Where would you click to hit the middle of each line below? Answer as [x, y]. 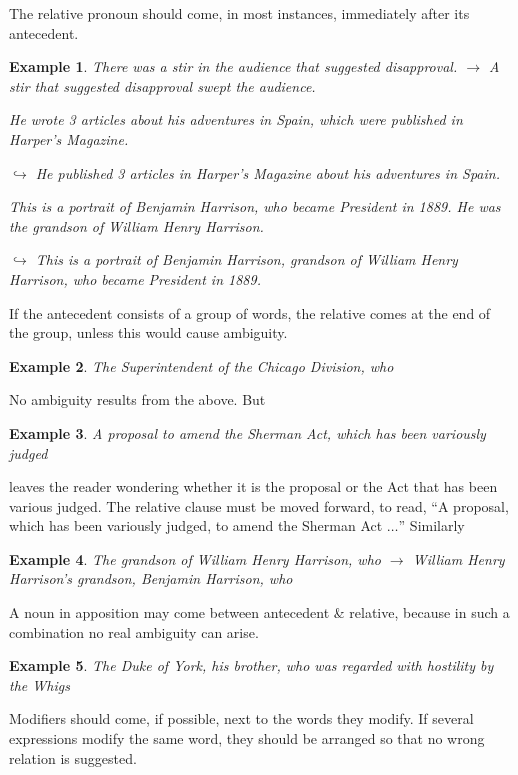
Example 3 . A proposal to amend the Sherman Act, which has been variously [247, 432]
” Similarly [431, 525]
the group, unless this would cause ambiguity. [148, 332]
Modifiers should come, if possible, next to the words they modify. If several [241, 718]
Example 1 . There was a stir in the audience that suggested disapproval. [233, 66]
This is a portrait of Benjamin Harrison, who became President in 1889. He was [255, 206]
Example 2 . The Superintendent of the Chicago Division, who [201, 365]
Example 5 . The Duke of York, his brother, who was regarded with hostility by [251, 665]
